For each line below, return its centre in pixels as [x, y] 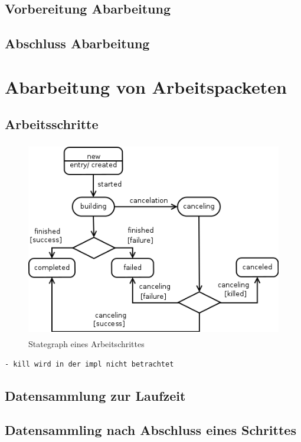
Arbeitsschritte [52, 124]
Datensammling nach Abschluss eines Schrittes [150, 430]
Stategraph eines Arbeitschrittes [86, 344]
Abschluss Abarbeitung [77, 43]
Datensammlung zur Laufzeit [95, 395]
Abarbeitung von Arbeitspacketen [146, 86]
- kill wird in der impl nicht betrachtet [89, 364]
